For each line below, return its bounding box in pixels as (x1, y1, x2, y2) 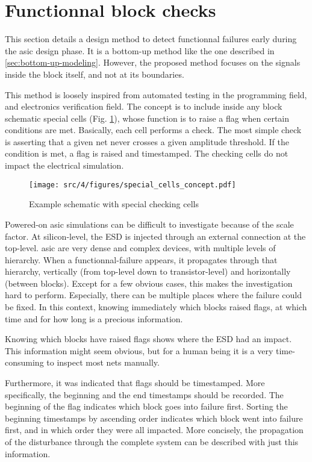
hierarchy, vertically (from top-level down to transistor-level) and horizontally (5, 265, 291, 278)
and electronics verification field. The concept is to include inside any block (5, 100, 282, 113)
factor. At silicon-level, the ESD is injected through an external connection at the (5, 229, 306, 242)
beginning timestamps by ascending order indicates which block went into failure (5, 411, 303, 424)
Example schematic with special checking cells (29, 198, 199, 210)
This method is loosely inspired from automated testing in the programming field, (5, 88, 307, 101)
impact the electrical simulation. (5, 159, 124, 172)
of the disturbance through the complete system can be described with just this (5, 435, 299, 448)
